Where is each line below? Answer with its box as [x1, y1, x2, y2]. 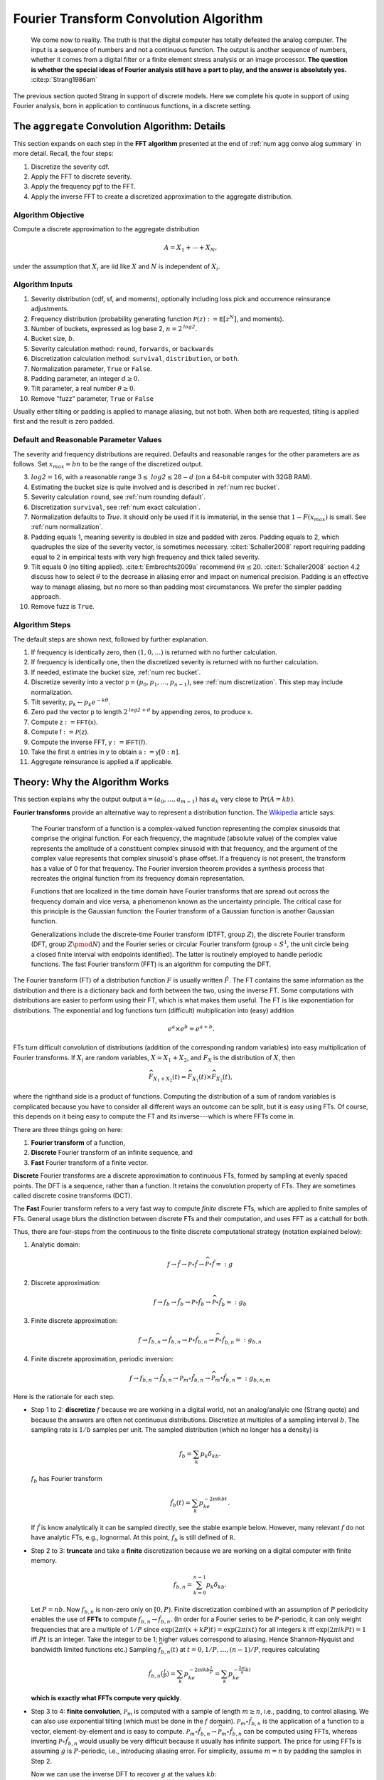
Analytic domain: [31, 1240, 81, 1249]
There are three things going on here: [13, 1125, 123, 1134]
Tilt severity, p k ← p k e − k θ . [31, 697, 110, 708]
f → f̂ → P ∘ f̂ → [167, 1260, 204, 1268]
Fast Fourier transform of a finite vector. [31, 1158, 149, 1167]
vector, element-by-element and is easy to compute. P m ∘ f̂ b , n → [31, 1727, 217, 1737]
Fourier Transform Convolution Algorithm [13, 11, 263, 26]
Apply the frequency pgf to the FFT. [31, 182, 137, 191]
